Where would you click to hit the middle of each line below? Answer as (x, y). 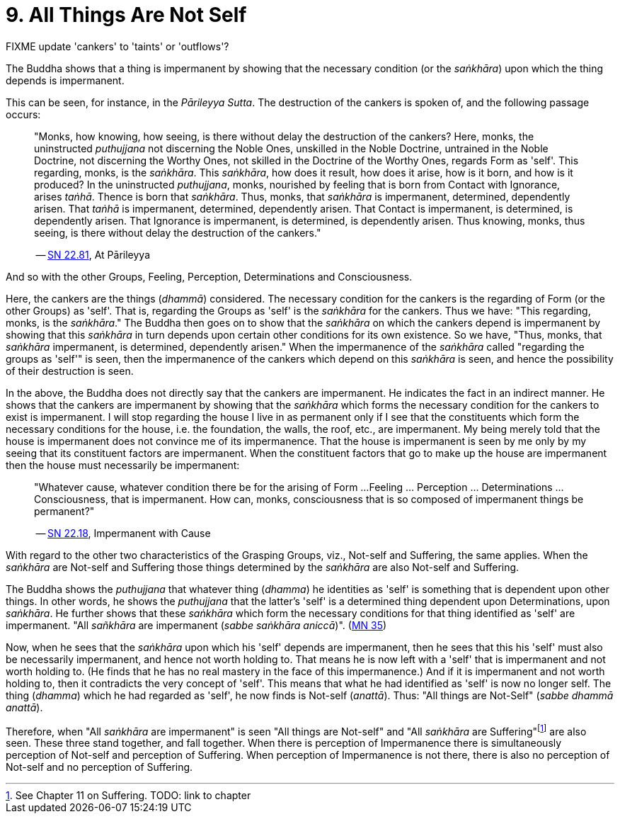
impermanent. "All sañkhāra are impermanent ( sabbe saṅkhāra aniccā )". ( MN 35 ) (196, 625)
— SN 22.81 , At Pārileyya (93, 254)
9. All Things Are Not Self (126, 15)
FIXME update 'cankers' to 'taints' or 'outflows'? (117, 46)
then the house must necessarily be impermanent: (123, 465)
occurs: (23, 114)
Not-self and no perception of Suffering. (99, 767)
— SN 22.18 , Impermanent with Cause (123, 533)
